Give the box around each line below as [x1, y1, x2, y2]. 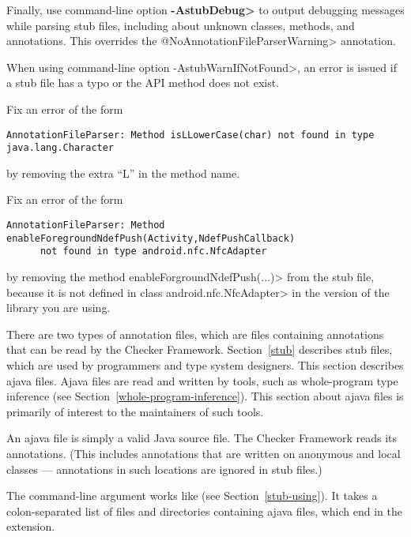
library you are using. [6, 299, 111, 316]
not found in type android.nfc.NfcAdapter [40, 246, 267, 257]
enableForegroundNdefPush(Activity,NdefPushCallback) [6, 232, 296, 244]
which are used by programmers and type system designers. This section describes [6, 357, 404, 373]
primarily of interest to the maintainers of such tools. [6, 403, 264, 419]
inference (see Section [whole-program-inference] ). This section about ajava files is [6, 388, 404, 404]
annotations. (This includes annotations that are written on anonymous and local [6, 445, 401, 461]
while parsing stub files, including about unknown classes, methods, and [6, 17, 355, 33]
